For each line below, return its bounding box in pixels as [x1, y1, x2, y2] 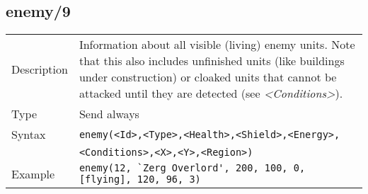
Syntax [11, 126, 46, 143]
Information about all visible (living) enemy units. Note [79, 36, 355, 53]
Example [11, 165, 55, 182]
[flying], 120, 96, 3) [79, 173, 201, 186]
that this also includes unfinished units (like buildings [79, 52, 345, 69]
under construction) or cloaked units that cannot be [79, 69, 337, 86]
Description [11, 60, 68, 77]
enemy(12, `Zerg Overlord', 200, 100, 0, [79, 162, 306, 174]
